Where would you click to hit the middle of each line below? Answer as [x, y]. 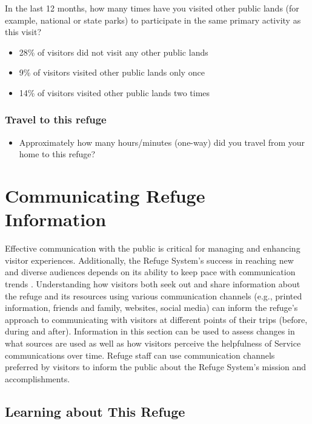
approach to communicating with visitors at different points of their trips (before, [156, 319]
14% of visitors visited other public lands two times [115, 92]
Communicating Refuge [105, 196]
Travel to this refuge [56, 119]
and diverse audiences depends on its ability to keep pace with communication [150, 272]
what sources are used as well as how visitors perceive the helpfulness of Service [153, 343]
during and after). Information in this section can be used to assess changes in [150, 331]
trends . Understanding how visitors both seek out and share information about [153, 284]
